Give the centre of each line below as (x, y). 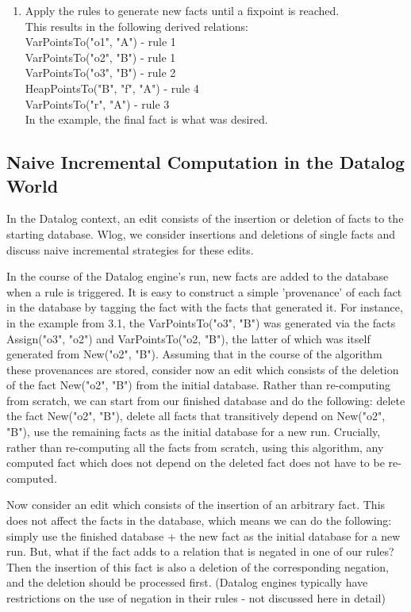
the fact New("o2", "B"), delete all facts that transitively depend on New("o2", (196, 416)
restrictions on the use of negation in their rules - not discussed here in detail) (196, 598)
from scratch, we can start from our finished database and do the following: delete (206, 400)
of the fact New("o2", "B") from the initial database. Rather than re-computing (198, 385)
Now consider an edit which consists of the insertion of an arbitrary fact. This (196, 505)
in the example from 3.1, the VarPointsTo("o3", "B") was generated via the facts (201, 322)
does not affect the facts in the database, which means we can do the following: (199, 520)
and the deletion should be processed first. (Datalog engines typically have (187, 582)
